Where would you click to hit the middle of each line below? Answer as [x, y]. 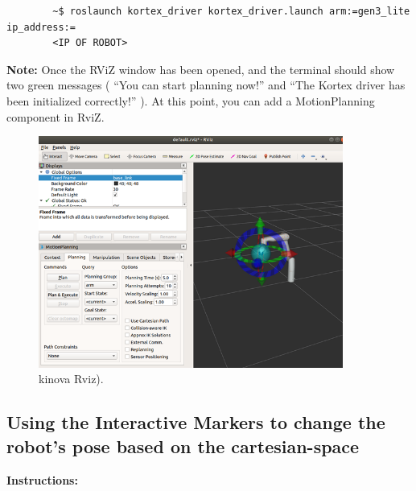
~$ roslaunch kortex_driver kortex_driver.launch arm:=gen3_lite [231, 11]
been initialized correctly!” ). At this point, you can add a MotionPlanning [191, 100]
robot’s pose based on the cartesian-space [183, 446]
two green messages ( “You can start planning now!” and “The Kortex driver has [206, 85]
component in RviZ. [56, 116]
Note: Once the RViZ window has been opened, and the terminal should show [201, 69]
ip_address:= [41, 27]
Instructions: [42, 479]
